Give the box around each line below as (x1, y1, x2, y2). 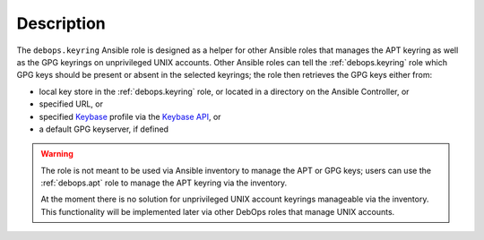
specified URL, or (39, 99, 103, 109)
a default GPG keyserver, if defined (39, 124, 169, 134)
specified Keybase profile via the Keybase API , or (39, 111, 221, 122)
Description (16, 13, 107, 33)
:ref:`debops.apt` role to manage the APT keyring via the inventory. (40, 177, 288, 188)
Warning (40, 149, 73, 159)
